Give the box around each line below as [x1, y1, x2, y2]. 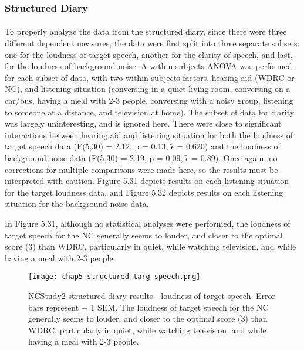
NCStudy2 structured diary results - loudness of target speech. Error [28, 289, 275, 301]
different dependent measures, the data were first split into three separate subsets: [5, 37, 300, 49]
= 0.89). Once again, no [191, 151, 278, 163]
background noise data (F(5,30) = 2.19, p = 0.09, [5, 151, 183, 163]
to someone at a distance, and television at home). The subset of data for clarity [5, 105, 295, 118]
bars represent [28, 301, 79, 313]
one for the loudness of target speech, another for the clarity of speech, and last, [5, 48, 293, 60]
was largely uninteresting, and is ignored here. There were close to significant [5, 117, 282, 130]
